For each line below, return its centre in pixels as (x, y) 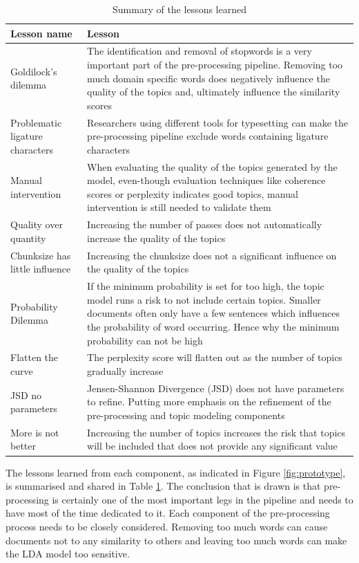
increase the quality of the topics (156, 238)
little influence (41, 269)
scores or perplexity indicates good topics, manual (193, 193)
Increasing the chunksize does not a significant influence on (212, 255)
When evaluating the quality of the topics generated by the (212, 166)
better (23, 446)
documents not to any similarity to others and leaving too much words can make (176, 540)
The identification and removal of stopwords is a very (200, 51)
